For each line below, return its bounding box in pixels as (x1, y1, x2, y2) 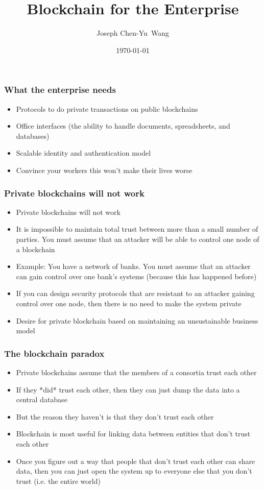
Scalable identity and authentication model (16, 148, 151, 158)
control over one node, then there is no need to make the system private (16, 298, 242, 308)
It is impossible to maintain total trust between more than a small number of (16, 224, 258, 234)
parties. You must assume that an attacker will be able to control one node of (16, 233, 259, 244)
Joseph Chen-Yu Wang (97, 28, 169, 38)
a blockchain (16, 243, 55, 254)
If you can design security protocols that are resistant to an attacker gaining (16, 288, 255, 299)
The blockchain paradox (4, 347, 105, 359)
